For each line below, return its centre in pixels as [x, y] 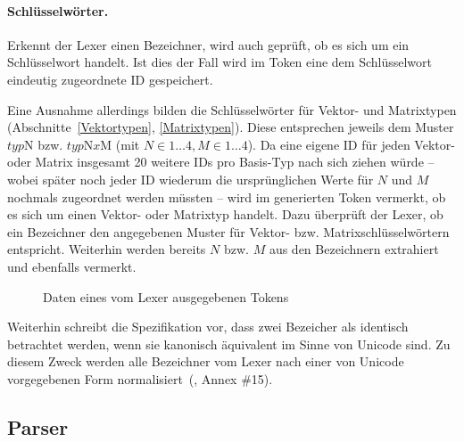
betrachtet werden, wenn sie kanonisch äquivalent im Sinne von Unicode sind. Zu [229, 344]
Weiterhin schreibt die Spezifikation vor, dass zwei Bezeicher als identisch [208, 327]
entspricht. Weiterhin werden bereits [107, 249]
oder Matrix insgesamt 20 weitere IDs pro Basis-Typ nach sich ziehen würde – [221, 162]
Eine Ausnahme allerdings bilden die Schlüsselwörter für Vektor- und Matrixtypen [232, 109]
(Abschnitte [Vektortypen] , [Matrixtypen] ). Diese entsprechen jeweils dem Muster [231, 127]
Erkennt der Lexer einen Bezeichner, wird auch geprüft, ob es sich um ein [208, 44]
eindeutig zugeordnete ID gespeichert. [110, 79]
